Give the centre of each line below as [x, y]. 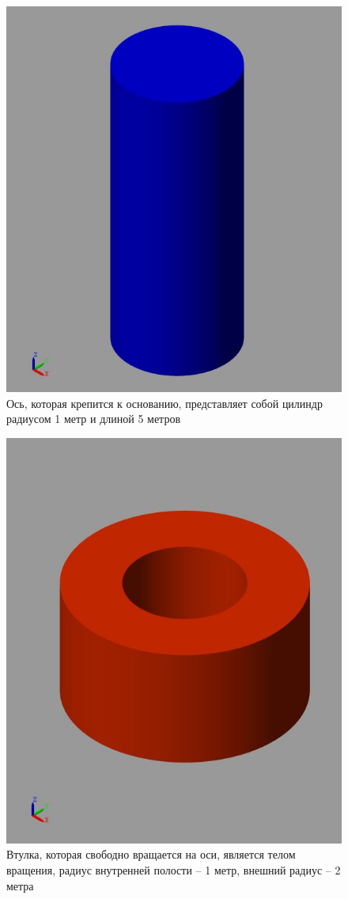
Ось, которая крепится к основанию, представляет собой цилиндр [165, 403]
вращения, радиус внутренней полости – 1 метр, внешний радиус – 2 [174, 869]
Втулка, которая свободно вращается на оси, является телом [151, 854]
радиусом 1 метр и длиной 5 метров [94, 419]
